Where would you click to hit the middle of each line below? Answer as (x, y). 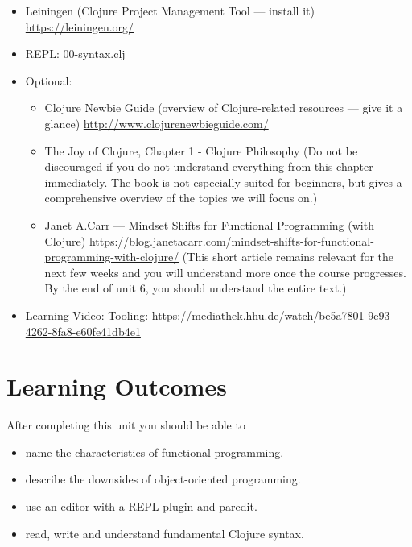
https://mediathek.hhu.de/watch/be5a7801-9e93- (273, 315)
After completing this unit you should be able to (126, 425)
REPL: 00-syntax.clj (75, 54)
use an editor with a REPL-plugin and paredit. (141, 506)
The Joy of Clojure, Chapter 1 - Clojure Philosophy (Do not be (201, 150)
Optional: (49, 80)
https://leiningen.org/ (80, 26)
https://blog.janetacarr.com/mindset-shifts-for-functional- (231, 240)
